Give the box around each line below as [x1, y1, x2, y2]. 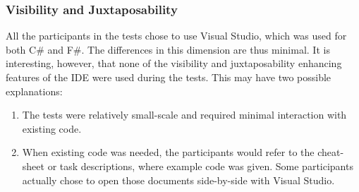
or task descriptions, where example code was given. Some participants [47, 158, 353, 173]
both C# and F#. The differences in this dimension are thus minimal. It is [6, 42, 330, 56]
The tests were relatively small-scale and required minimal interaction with [22, 107, 347, 122]
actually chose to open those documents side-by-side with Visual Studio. [22, 172, 335, 187]
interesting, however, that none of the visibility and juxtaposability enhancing [6, 56, 342, 71]
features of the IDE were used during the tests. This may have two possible [6, 70, 331, 84]
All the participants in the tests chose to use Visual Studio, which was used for [6, 28, 347, 43]
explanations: [6, 83, 63, 98]
